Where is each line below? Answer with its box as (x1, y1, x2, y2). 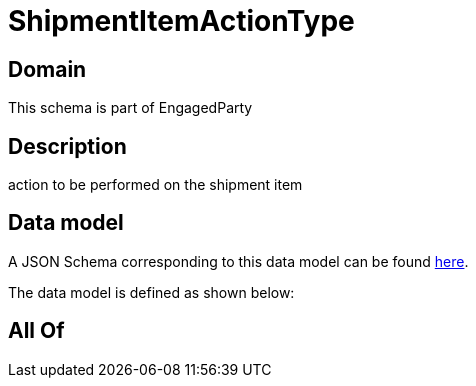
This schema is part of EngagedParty (8, 99, 253, 117)
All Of (8, 318, 65, 344)
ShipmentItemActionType (8, 4, 355, 38)
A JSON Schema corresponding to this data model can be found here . (8, 252, 469, 270)
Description (8, 133, 127, 159)
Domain (8, 56, 87, 82)
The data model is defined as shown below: (8, 283, 295, 301)
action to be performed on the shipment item (8, 176, 303, 194)
